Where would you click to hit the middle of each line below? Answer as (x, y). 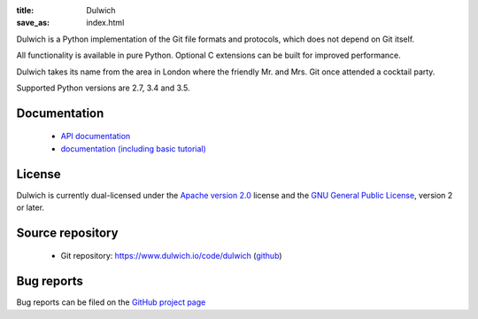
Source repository (67, 233)
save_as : (33, 23)
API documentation (96, 136)
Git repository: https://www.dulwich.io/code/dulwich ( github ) (171, 256)
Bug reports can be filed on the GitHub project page (111, 302)
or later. (30, 207)
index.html (105, 23)
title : (25, 10)
